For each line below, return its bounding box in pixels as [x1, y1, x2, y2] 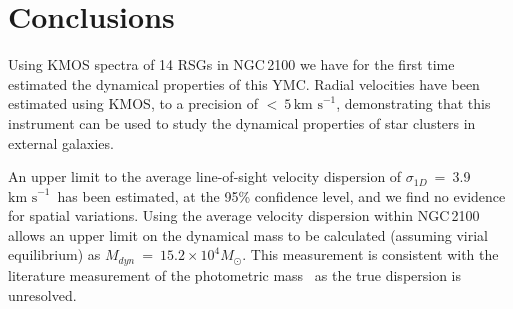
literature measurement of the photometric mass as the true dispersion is [8, 264, 462, 285]
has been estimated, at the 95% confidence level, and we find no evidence [57, 185, 506, 206]
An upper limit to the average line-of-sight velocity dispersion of [8, 166, 402, 187]
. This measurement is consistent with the [242, 244, 499, 265]
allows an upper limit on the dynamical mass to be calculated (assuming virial [8, 224, 488, 245]
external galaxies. [8, 132, 114, 153]
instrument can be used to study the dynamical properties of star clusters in [8, 112, 476, 133]
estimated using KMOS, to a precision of [8, 93, 258, 114]
